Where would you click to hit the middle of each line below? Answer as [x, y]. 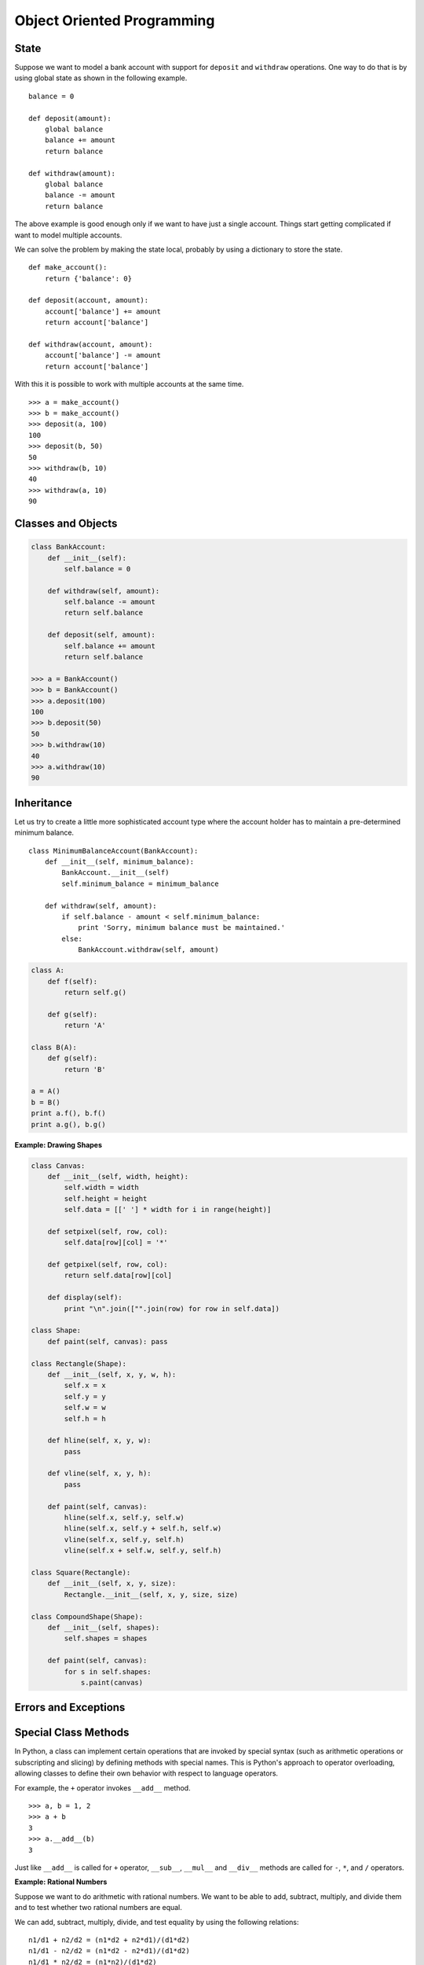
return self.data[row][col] [118, 1276]
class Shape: [56, 1331]
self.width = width [101, 1188]
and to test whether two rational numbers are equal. [98, 1908]
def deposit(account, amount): [89, 300]
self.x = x [85, 1386]
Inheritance [43, 803]
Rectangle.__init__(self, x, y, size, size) [151, 1594]
